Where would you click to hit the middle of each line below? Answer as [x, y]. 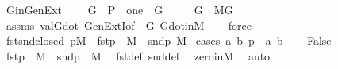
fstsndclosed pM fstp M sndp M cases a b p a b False [169, 40]
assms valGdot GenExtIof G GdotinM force [129, 25]
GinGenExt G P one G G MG [119, 9]
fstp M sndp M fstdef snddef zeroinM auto [138, 55]
